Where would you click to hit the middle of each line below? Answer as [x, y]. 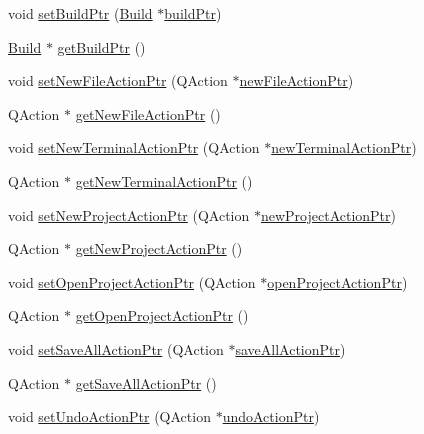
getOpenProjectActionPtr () [162, 315]
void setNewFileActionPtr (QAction [118, 80]
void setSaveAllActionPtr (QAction [116, 348]
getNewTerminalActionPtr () [164, 180]
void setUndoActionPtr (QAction [109, 416]
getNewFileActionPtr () [148, 113]
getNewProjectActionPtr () [159, 248]
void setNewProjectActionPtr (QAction [129, 214]
